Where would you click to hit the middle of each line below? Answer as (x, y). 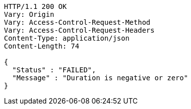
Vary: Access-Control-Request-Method (77, 22)
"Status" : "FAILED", (54, 70)
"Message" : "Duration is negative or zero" (100, 78)
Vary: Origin (29, 14)
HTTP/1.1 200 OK (35, 6)
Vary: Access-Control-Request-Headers (79, 30)
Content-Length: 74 (42, 46)
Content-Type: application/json (67, 38)
